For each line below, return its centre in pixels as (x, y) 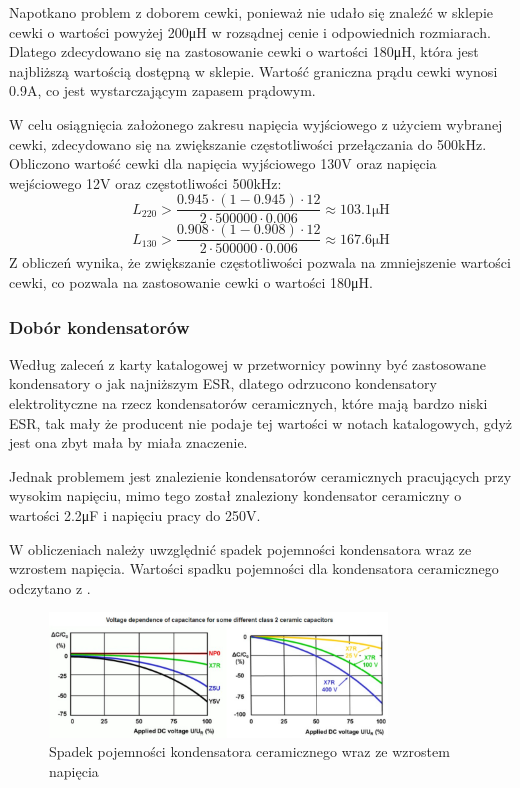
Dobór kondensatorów (99, 326)
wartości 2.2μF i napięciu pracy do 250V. (135, 515)
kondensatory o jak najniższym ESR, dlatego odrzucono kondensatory (223, 383)
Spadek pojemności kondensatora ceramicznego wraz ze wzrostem (249, 751)
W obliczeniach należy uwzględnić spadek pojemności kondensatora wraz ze (240, 548)
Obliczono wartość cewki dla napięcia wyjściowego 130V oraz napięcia (223, 163)
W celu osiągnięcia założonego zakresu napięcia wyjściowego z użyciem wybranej (256, 123)
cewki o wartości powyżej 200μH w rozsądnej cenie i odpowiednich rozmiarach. (250, 31)
